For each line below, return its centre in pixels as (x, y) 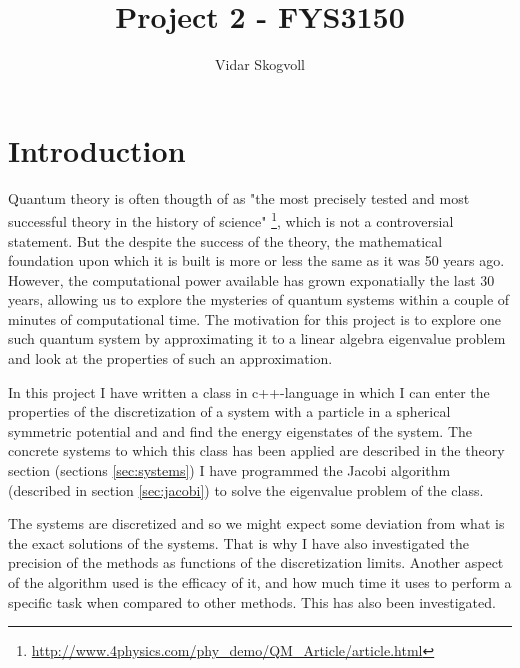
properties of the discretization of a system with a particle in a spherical (229, 411)
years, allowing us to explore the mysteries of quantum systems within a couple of (259, 299)
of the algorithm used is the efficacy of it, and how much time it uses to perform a (260, 582)
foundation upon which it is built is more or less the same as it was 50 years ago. (256, 260)
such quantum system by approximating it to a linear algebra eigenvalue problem (257, 338)
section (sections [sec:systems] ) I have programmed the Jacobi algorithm (229, 470)
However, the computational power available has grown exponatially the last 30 (251, 279)
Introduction (97, 149)
